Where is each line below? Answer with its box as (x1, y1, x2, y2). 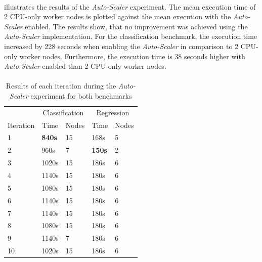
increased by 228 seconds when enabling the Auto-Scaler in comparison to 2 (4, 40, 239, 51)
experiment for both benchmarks (30, 90, 132, 101)
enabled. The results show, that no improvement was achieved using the (25, 21, 248, 31)
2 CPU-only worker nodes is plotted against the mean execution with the (4, 11, 231, 22)
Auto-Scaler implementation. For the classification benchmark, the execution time (4, 31, 257, 41)
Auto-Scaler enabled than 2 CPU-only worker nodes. (4, 61, 166, 71)
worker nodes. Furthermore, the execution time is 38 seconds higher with (19, 51, 245, 61)
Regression (96, 107, 129, 117)
